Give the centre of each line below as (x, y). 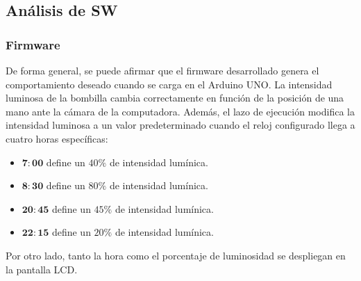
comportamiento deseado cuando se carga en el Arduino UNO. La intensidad (169, 84)
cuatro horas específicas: (57, 138)
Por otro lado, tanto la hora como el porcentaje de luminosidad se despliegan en (176, 255)
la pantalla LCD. (42, 269)
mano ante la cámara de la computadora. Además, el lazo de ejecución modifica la (180, 111)
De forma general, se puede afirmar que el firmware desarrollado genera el (162, 70)
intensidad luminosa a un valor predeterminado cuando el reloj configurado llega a (180, 125)
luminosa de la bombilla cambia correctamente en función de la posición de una (175, 98)
